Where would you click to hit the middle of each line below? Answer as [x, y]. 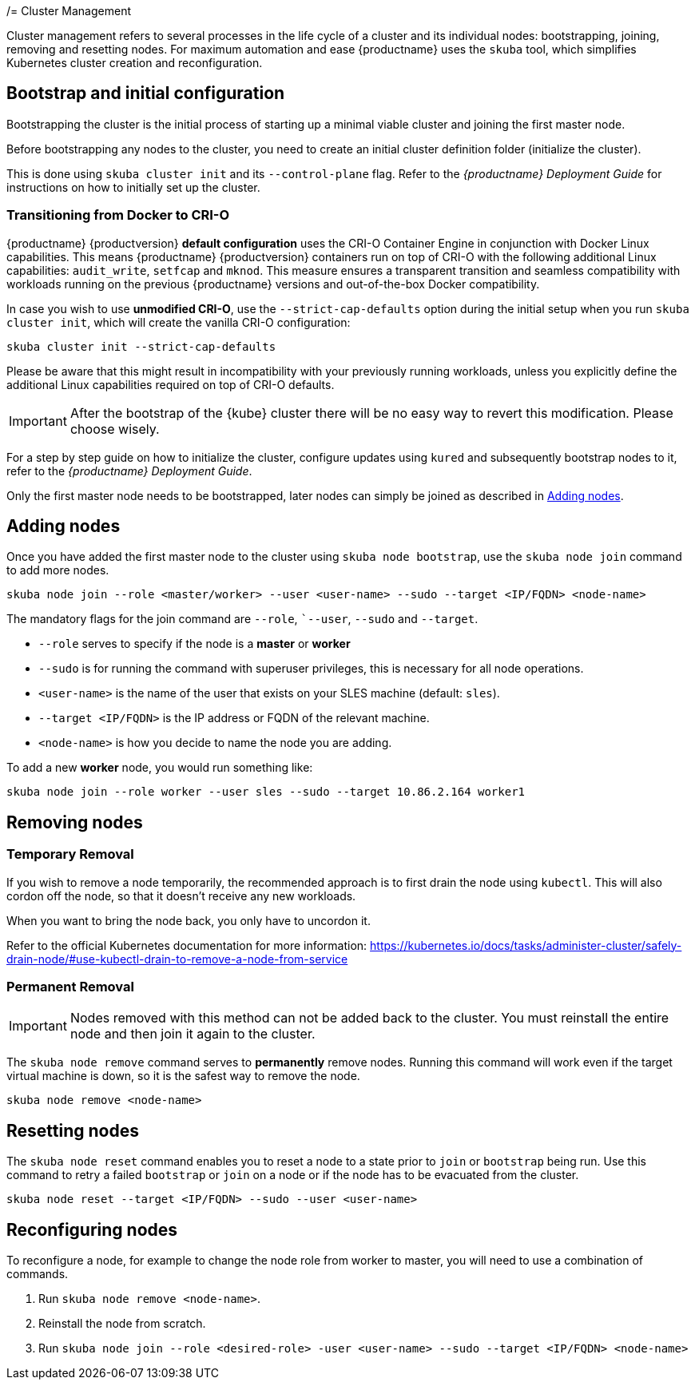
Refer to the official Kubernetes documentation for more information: [187, 945]
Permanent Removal [70, 987]
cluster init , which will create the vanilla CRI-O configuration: [179, 322]
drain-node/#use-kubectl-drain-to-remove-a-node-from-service [177, 959]
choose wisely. [115, 429]
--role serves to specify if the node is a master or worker [195, 644]
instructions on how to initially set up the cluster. [133, 187]
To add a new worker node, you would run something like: [160, 768]
